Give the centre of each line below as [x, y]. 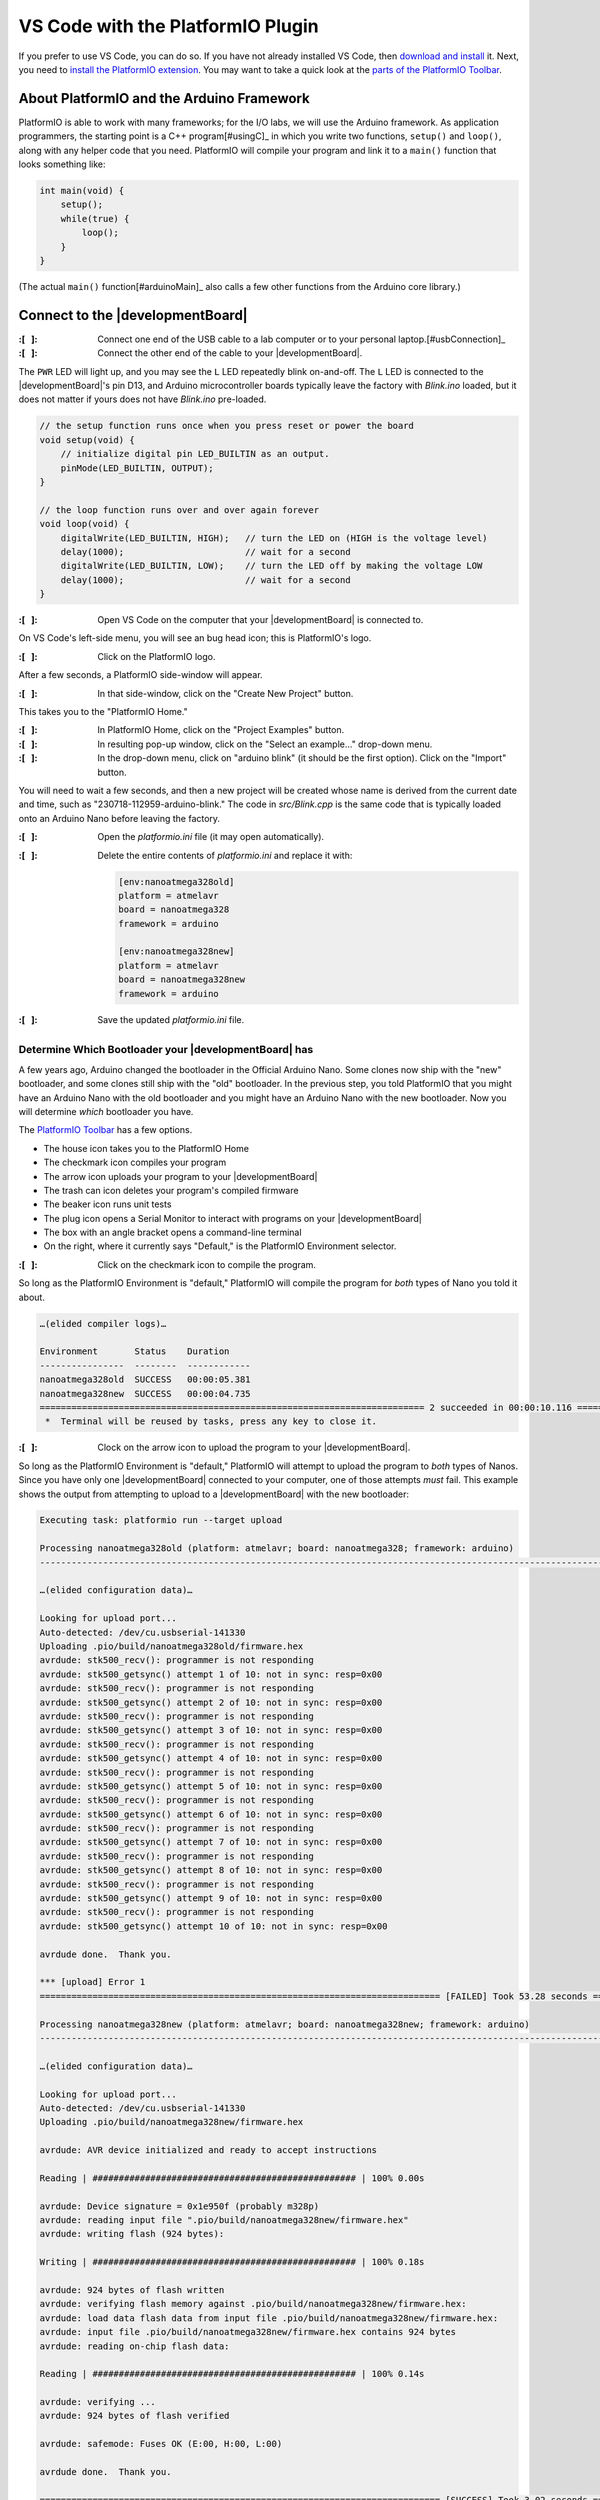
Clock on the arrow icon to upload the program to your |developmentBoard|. [254, 1447]
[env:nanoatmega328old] [176, 881]
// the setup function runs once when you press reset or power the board [227, 426]
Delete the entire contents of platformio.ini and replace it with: [225, 855]
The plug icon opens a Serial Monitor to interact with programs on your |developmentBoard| [232, 1218]
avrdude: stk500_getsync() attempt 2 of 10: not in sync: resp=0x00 [211, 1702]
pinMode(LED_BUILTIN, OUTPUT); [137, 468]
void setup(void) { [87, 439]
